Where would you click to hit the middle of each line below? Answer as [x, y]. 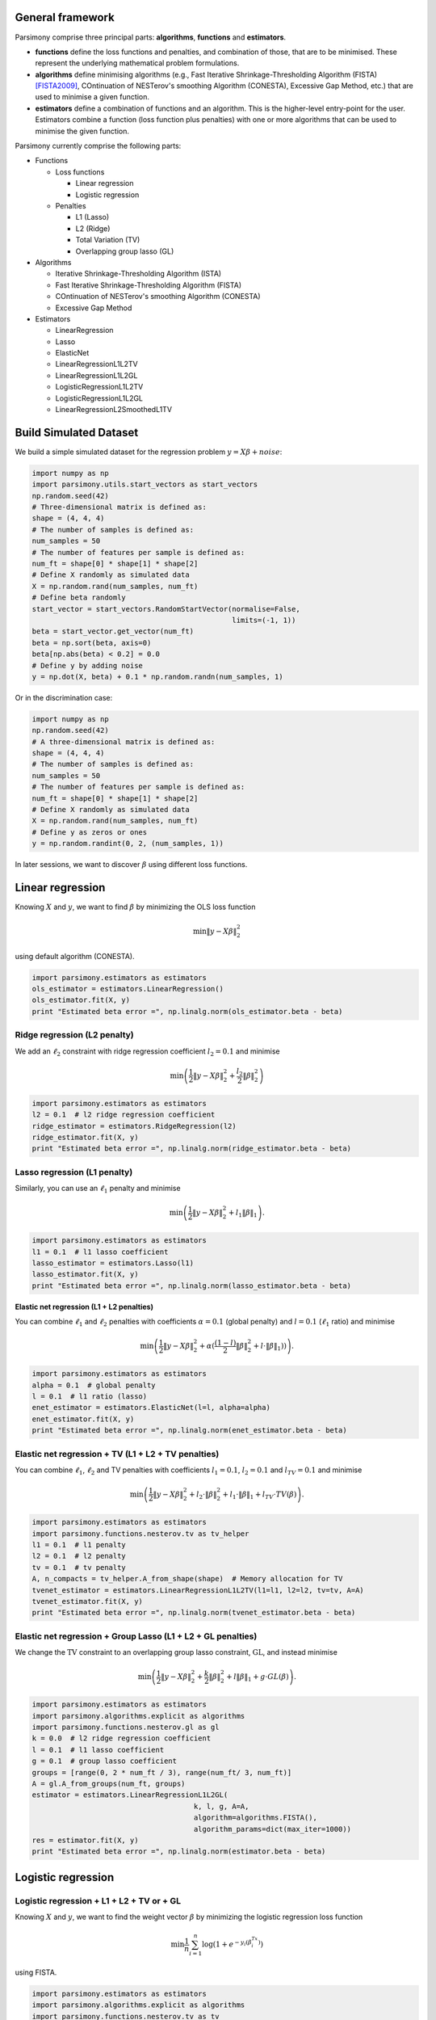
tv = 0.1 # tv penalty [79, 1567]
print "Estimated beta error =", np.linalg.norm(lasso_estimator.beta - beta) [191, 1286]
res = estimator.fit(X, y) [85, 1840]
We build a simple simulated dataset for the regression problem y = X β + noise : [149, 452]
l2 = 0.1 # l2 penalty [79, 1556]
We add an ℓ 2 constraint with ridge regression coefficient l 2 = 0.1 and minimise [147, 1052]
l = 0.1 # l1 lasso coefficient [98, 1750]
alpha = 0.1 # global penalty [94, 1385]
